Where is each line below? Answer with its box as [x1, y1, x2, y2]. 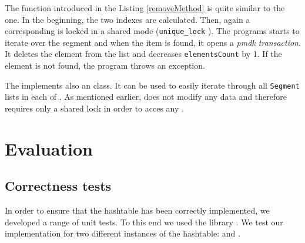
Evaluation [5, 136, 93, 160]
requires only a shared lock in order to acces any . [5, 102, 184, 114]
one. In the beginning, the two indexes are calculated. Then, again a [5, 13, 250, 25]
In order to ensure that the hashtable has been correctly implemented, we [5, 204, 270, 217]
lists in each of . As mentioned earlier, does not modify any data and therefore [5, 90, 287, 103]
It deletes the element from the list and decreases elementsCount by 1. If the [5, 48, 282, 60]
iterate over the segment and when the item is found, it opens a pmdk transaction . [5, 36, 301, 48]
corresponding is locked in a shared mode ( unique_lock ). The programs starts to [5, 25, 300, 37]
